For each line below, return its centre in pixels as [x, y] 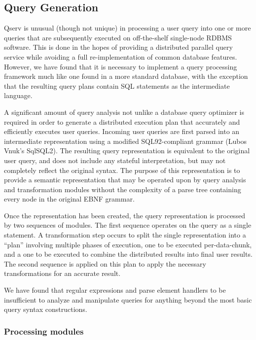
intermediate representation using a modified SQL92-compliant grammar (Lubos [125, 141]
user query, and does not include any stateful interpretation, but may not [115, 160]
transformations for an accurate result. [62, 273]
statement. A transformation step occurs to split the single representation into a [125, 235]
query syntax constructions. [46, 309]
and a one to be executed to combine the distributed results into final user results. [128, 254]
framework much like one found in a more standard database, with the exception [126, 76]
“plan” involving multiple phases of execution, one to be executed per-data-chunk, [128, 244]
